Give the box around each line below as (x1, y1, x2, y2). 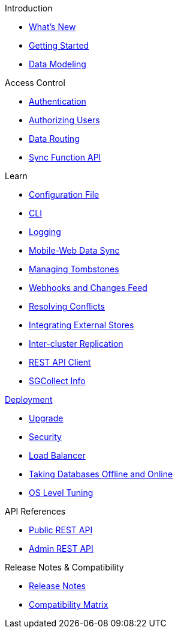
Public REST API (29, 525, 93, 535)
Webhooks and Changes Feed (29, 283, 147, 293)
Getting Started (29, 40, 89, 50)
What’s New (29, 22, 76, 32)
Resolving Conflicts (29, 301, 105, 311)
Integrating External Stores (29, 320, 134, 330)
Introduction (5, 3, 53, 13)
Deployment (5, 394, 53, 405)
